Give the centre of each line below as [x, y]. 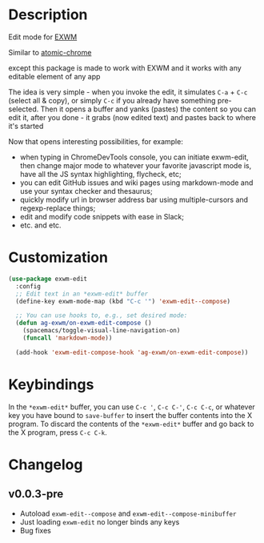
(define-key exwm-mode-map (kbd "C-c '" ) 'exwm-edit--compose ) [123, 301]
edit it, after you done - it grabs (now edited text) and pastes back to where [132, 117]
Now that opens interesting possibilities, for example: [96, 141]
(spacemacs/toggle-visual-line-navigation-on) [102, 331]
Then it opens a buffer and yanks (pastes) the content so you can [148, 109]
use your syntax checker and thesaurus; [86, 191]
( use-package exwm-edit [48, 279]
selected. [24, 109]
